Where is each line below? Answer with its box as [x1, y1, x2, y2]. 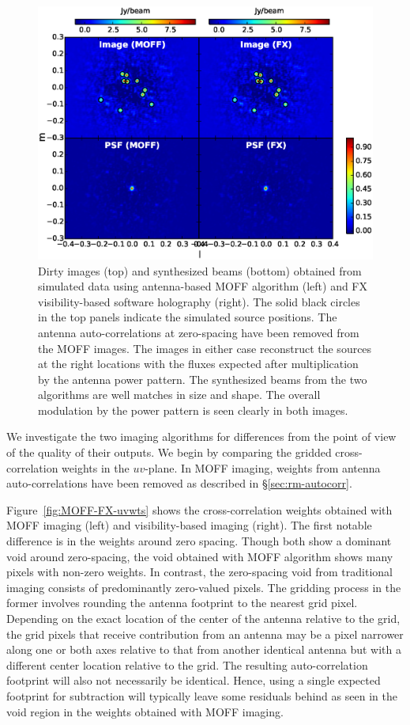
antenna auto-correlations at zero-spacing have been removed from [38, 324, 359, 340]
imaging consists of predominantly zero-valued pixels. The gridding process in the [6, 579, 401, 595]
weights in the [62, 459, 130, 476]
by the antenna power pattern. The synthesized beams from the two [38, 370, 367, 387]
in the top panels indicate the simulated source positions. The [38, 309, 337, 325]
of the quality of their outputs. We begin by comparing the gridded [6, 444, 332, 461]
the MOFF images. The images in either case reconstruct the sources [38, 340, 372, 356]
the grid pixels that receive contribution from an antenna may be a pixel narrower [6, 625, 404, 642]
